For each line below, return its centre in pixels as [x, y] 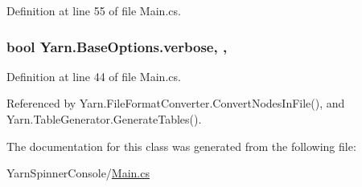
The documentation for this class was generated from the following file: [181, 146]
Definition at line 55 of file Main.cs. [94, 10]
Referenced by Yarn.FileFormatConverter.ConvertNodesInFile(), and [176, 103]
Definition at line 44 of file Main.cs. [94, 76]
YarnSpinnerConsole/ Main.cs [78, 173]
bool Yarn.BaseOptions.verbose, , [117, 46]
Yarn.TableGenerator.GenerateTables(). [104, 119]
